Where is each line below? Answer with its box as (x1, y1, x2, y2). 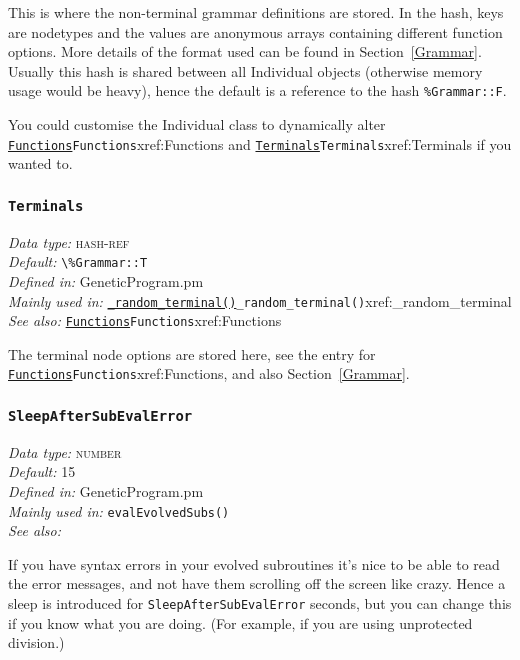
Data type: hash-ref (8, 231, 130, 252)
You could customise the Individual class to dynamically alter (8, 114, 386, 135)
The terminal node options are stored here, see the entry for (8, 343, 376, 364)
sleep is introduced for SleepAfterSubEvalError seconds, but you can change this (8, 593, 512, 614)
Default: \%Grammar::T (8, 251, 148, 272)
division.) (8, 632, 65, 653)
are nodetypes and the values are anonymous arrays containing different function (8, 21, 503, 42)
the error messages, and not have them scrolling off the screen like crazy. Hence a (8, 573, 506, 594)
